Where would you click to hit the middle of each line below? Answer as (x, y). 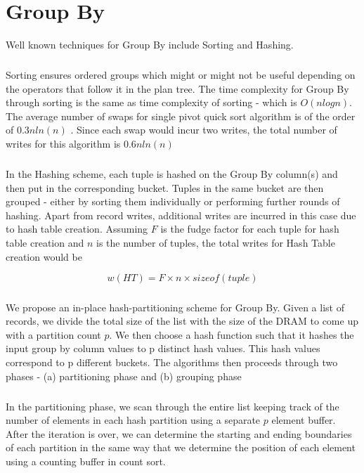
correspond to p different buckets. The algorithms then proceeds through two (172, 362)
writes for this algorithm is (63, 144)
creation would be (44, 256)
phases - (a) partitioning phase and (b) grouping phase (124, 376)
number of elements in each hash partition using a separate (133, 420)
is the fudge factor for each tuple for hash (250, 229)
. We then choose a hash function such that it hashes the (232, 334)
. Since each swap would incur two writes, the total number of (204, 130)
